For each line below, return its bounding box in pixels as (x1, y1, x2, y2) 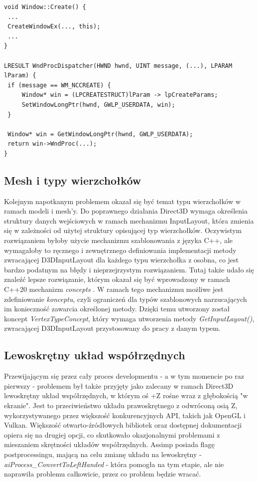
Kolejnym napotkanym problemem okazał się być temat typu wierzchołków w (4, 196, 241, 206)
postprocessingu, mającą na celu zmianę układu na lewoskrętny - (4, 449, 202, 459)
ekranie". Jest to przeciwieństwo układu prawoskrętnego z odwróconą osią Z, (4, 400, 238, 410)
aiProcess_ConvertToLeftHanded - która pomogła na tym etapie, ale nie (4, 459, 224, 469)
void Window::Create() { (4, 3, 86, 10)
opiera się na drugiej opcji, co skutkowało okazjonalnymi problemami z (4, 429, 220, 440)
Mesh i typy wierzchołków (4, 172, 141, 188)
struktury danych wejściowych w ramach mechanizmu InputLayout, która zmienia (4, 215, 254, 226)
